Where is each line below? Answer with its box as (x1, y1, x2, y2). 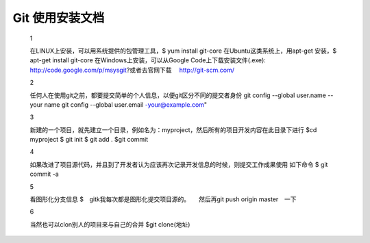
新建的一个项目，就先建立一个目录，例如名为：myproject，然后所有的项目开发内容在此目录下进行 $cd (29, 125, 317, 133)
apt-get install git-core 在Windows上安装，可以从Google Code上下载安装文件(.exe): (29, 56, 267, 64)
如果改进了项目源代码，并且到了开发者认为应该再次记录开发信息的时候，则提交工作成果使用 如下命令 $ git (29, 160, 328, 168)
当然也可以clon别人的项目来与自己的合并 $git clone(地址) (29, 220, 190, 229)
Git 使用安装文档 (12, 10, 105, 25)
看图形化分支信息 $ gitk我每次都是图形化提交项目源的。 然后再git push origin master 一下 (29, 195, 297, 203)
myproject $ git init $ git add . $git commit (29, 136, 149, 144)
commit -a (29, 170, 60, 178)
